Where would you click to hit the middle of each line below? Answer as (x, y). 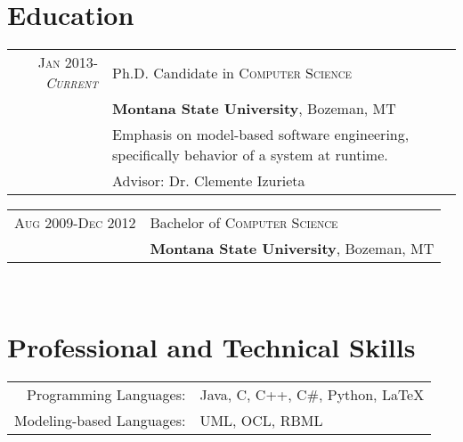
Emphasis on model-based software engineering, (261, 135)
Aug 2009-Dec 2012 (75, 223)
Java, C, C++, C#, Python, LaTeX (312, 394)
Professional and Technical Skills (211, 346)
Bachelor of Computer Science (244, 223)
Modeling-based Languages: (100, 420)
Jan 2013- (68, 62)
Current (72, 83)
